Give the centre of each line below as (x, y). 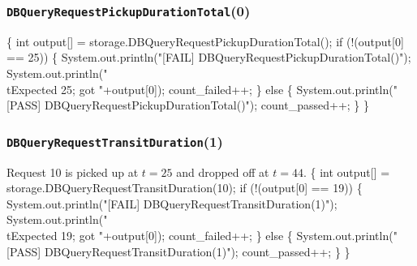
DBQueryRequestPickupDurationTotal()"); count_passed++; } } (207, 105)
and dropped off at (223, 172)
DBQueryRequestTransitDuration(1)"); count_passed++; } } (197, 251)
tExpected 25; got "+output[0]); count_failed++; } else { (150, 89)
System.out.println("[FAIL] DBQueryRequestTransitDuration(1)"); (172, 203)
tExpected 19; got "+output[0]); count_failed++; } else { (150, 235)
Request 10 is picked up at (73, 172)
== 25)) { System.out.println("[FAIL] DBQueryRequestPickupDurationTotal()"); (209, 57)
